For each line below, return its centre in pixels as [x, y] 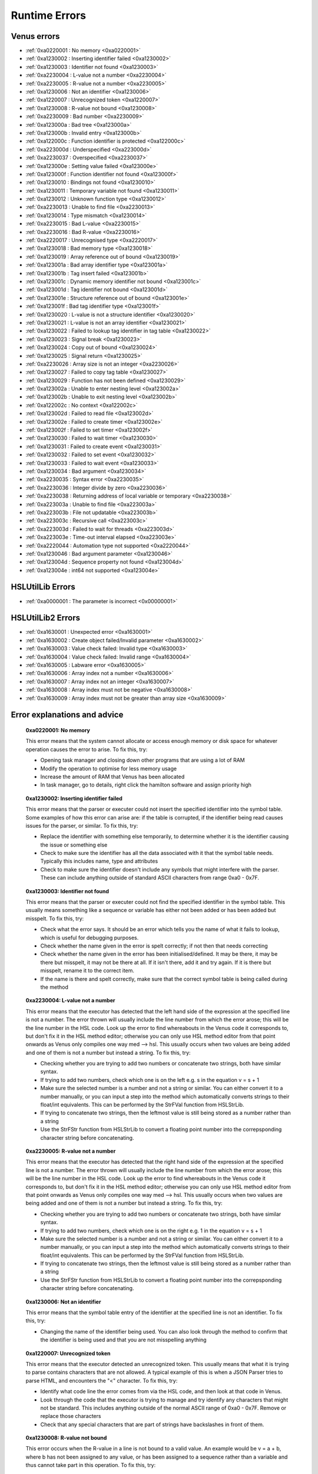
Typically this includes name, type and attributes [99, 861]
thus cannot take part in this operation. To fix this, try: [91, 1465]
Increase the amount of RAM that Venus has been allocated [112, 777]
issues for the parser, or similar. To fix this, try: [82, 825]
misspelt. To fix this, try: [55, 918]
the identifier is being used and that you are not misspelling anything [123, 1340]
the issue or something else [74, 845]
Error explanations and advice [67, 715]
